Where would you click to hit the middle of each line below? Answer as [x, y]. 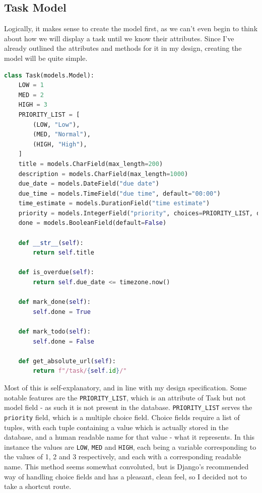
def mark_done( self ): [54, 302]
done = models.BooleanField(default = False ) [92, 223]
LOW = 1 [31, 85]
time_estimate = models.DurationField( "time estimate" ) [114, 203]
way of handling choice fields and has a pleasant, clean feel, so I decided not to [125, 476]
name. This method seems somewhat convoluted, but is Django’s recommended [126, 466]
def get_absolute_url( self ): [67, 361]
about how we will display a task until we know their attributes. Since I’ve [119, 38]
